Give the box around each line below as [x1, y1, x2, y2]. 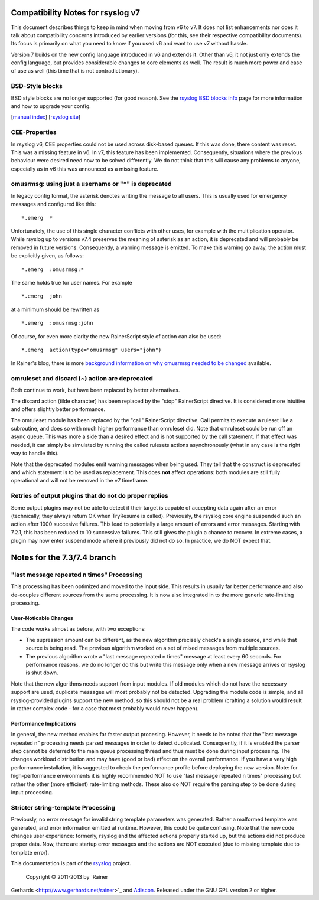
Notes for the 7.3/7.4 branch [11, 552, 116, 562]
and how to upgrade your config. [11, 103, 91, 109]
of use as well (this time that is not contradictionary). [11, 67, 139, 74]
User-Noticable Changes [11, 615, 74, 621]
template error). [11, 849, 50, 856]
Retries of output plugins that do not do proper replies [11, 492, 168, 500]
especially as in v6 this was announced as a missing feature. [11, 165, 159, 172]
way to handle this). [11, 449, 59, 457]
